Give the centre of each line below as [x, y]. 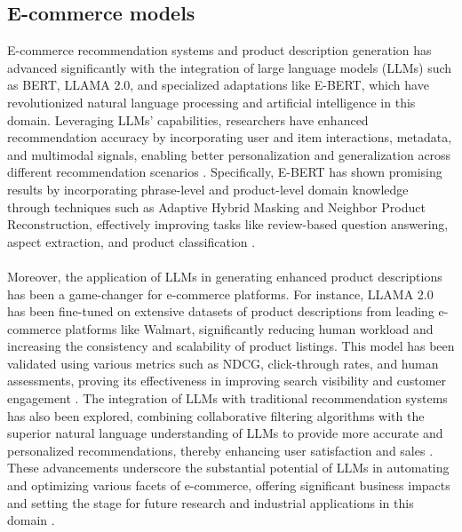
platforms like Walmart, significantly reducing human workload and [249, 328]
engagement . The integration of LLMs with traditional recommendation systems [227, 398]
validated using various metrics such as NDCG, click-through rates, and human [223, 363]
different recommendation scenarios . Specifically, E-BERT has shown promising [225, 172]
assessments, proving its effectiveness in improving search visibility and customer [227, 381]
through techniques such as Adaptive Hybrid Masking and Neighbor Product [216, 206]
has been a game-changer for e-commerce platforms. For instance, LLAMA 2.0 [220, 294]
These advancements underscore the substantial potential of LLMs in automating [228, 468]
